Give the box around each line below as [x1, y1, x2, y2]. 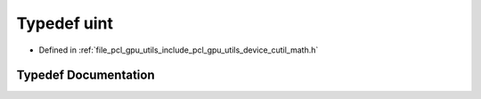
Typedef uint [16, 13, 113, 33]
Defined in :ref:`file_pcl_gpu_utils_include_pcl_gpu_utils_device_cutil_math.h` [38, 45, 319, 55]
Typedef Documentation [16, 68, 155, 83]
